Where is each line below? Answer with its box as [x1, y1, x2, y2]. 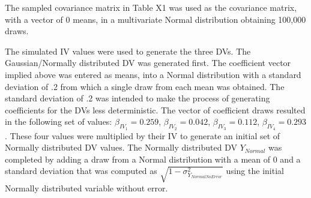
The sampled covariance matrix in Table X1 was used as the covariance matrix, [5, 1, 297, 13]
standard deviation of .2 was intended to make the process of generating [5, 92, 270, 104]
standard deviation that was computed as [5, 164, 157, 177]
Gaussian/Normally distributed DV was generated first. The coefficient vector [5, 56, 291, 69]
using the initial [226, 164, 284, 177]
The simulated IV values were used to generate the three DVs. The [5, 44, 251, 57]
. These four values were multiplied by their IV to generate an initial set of [5, 129, 280, 142]
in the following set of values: [5, 115, 112, 128]
